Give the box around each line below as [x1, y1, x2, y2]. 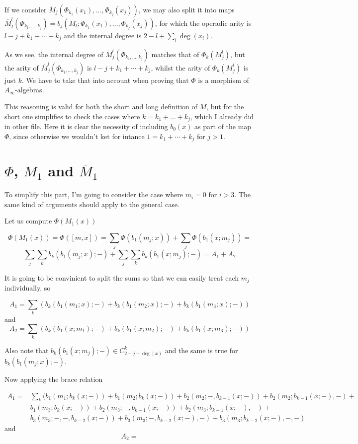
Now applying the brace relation [4, 373, 103, 384]
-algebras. [15, 84, 44, 95]
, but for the [206, 101, 244, 111]
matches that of [151, 49, 199, 59]
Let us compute [4, 216, 52, 226]
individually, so [4, 283, 51, 293]
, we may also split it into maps [138, 4, 235, 14]
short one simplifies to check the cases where [4, 111, 140, 121]
